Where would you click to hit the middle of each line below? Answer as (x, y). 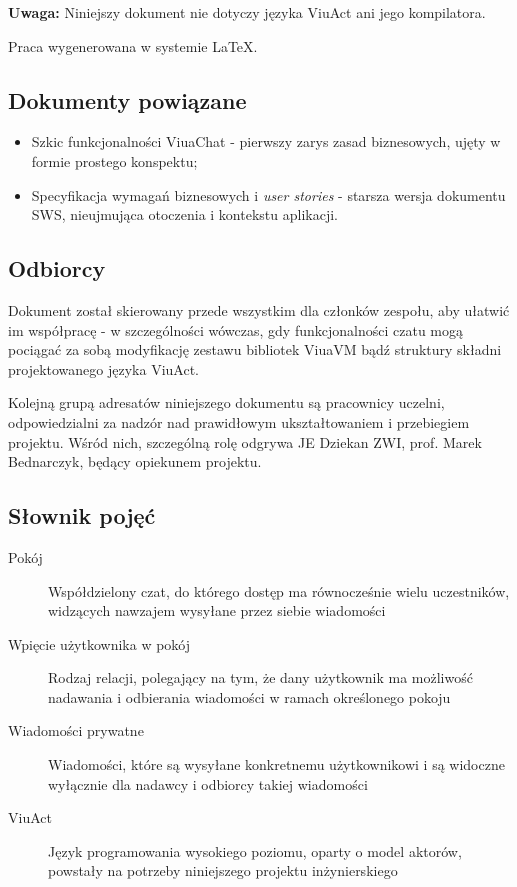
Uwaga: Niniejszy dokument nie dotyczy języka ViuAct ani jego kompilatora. (247, 12)
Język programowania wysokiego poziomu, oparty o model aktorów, (255, 850)
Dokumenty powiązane (127, 99)
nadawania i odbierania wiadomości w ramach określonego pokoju (249, 696)
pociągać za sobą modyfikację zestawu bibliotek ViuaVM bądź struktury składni (255, 349)
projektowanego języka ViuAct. (103, 368)
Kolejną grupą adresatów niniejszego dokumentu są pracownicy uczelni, (226, 402)
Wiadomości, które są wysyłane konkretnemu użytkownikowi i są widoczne (276, 764)
